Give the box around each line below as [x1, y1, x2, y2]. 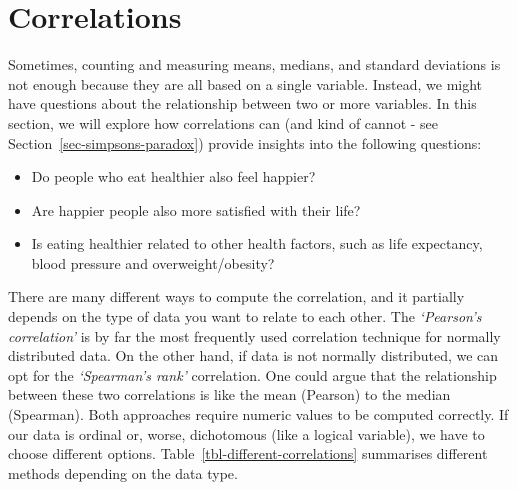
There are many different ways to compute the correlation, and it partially [8, 286, 465, 307]
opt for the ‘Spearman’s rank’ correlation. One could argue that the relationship [8, 364, 497, 385]
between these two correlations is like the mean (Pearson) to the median [8, 384, 451, 405]
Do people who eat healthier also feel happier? [31, 166, 316, 187]
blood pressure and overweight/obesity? [31, 252, 275, 273]
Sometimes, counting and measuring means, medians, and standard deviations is [8, 54, 501, 75]
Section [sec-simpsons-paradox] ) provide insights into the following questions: [8, 132, 482, 153]
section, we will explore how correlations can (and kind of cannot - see [8, 112, 439, 133]
